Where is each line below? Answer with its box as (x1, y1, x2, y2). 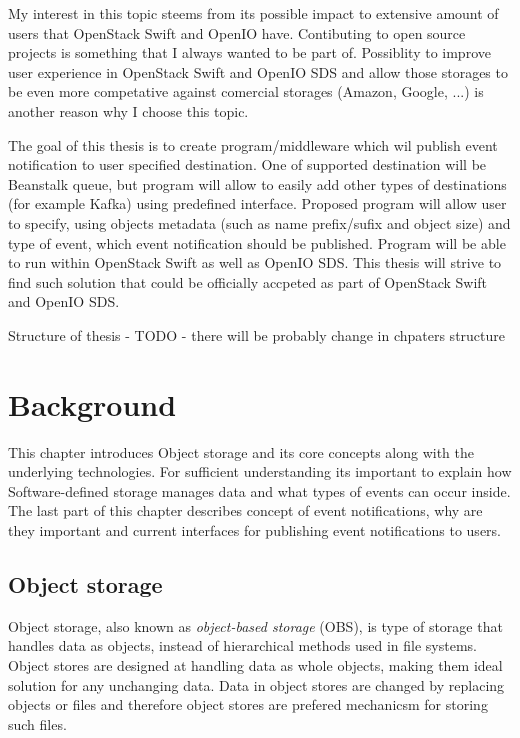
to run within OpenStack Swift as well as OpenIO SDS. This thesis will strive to (8, 252, 502, 273)
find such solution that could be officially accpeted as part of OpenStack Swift (8, 271, 488, 292)
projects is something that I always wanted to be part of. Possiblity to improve (8, 42, 491, 63)
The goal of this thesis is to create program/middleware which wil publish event (8, 134, 498, 155)
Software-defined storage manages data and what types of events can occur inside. (8, 480, 511, 501)
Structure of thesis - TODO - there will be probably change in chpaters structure (8, 324, 505, 345)
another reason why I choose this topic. (8, 100, 249, 121)
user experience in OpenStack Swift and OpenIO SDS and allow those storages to (8, 61, 508, 82)
